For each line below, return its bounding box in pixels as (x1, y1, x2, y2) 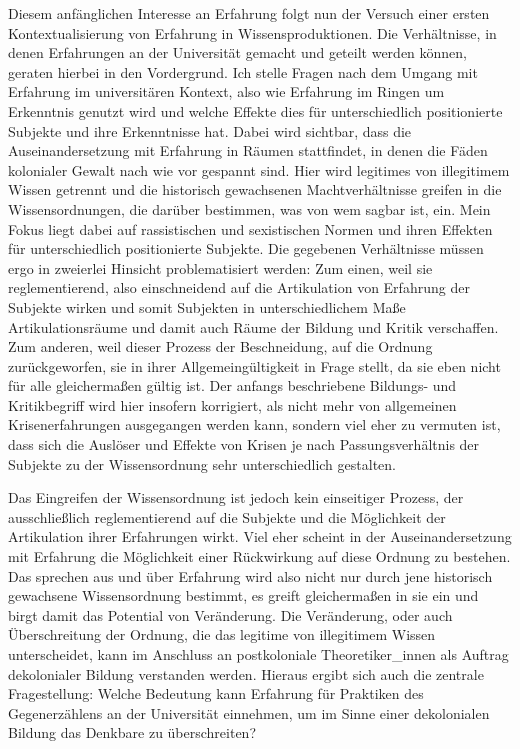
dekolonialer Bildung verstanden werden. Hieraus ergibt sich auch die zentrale (8, 663, 484, 684)
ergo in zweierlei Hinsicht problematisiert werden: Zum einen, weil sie (8, 257, 433, 278)
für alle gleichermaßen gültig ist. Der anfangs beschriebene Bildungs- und (8, 375, 457, 396)
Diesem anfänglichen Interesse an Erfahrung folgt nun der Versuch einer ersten (8, 3, 490, 23)
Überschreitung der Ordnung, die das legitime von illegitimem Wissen (8, 624, 436, 645)
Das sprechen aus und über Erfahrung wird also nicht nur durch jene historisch (8, 565, 493, 586)
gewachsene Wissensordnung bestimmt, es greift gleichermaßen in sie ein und (8, 585, 479, 606)
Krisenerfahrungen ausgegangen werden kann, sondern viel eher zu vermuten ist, (8, 414, 501, 435)
